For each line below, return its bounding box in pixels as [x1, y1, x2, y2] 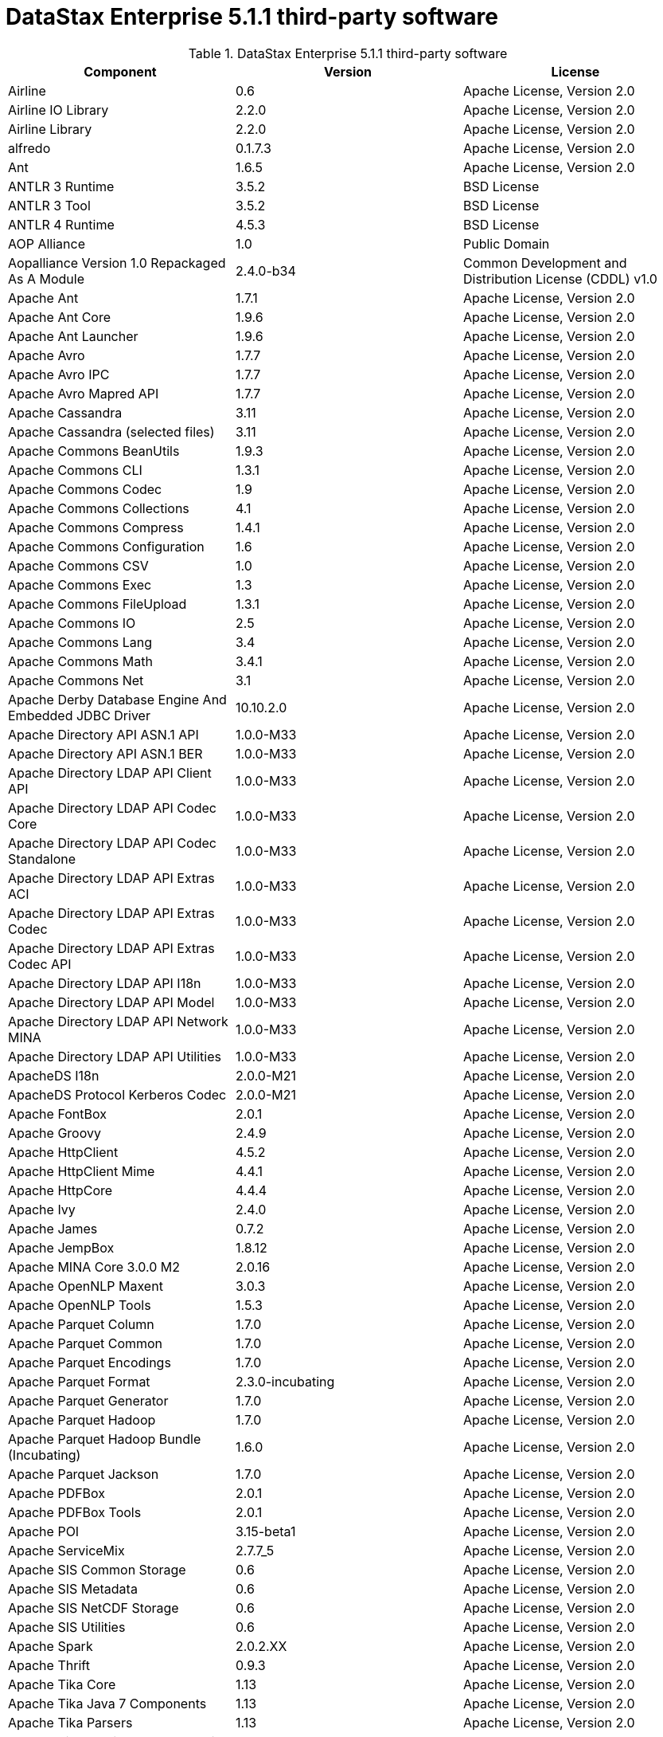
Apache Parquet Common [8, 1335, 163, 1351]
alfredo [8, 139, 51, 156]
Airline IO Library [8, 101, 109, 118]
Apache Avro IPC [8, 366, 110, 382]
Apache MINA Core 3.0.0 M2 [8, 1258, 181, 1275]
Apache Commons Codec [8, 480, 162, 497]
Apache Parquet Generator [8, 1392, 169, 1409]
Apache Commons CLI [8, 461, 142, 478]
